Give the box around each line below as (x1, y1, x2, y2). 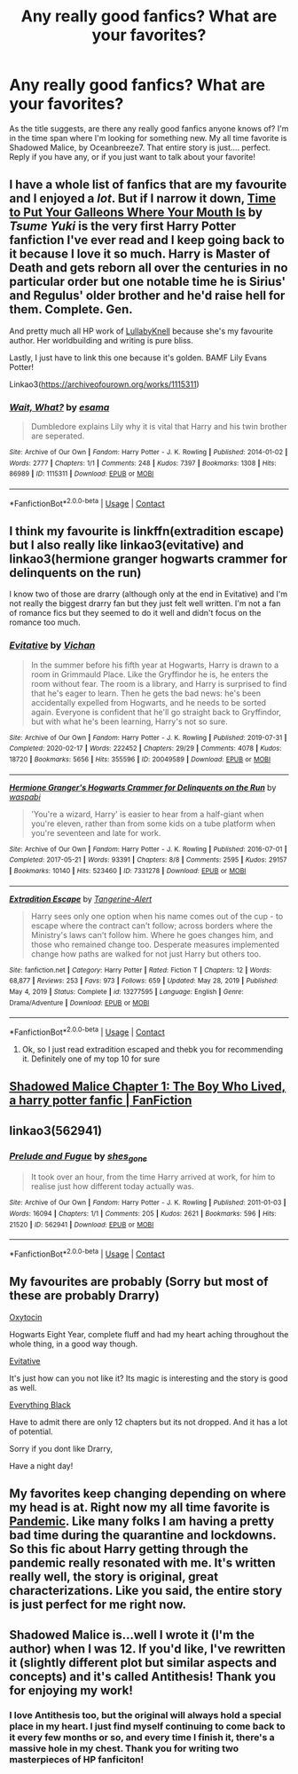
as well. (9, 1382, 37, 1392)
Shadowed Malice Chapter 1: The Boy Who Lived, (9, 1079, 286, 1094)
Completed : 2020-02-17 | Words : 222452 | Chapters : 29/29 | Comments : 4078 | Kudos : (9, 744, 282, 753)
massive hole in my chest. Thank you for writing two (9, 1742, 239, 1754)
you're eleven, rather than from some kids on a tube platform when (30, 818, 277, 829)
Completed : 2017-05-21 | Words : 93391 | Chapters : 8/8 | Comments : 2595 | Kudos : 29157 (9, 855, 287, 864)
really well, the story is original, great (9, 1569, 219, 1585)
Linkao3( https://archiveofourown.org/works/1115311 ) (9, 379, 200, 390)
